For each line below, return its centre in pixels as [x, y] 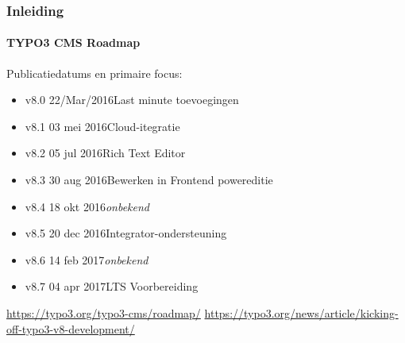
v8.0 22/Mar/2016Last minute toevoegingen [132, 100]
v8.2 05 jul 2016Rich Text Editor [105, 153]
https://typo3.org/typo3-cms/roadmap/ [104, 312]
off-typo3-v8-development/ [71, 328]
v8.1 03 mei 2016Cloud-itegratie [102, 126]
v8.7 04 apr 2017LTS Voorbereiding [112, 286]
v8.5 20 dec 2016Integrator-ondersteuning [126, 233]
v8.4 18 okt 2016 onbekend [87, 206]
